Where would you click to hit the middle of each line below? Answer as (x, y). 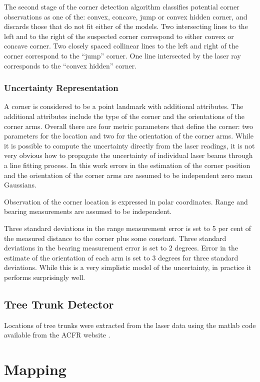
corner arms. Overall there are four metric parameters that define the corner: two (128, 126)
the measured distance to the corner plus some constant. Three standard (115, 238)
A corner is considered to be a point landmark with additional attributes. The (124, 106)
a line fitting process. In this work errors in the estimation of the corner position (127, 165)
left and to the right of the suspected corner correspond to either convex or (119, 36)
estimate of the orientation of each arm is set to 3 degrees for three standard (121, 257)
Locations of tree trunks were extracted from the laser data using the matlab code (130, 325)
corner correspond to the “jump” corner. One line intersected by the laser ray (122, 55)
